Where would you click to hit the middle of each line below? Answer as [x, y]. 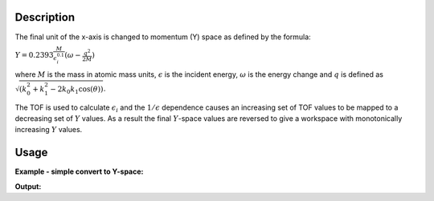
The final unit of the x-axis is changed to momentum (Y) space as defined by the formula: [163, 37]
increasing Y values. [49, 130]
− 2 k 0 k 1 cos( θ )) [77, 90]
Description [45, 17]
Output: [28, 186]
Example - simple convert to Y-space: [79, 171]
